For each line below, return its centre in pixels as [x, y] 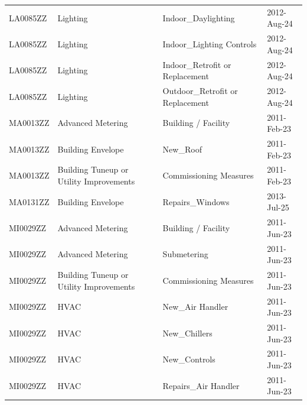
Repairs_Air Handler [201, 385]
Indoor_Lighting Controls [210, 43]
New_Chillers [187, 333]
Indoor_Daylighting [199, 17]
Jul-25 [278, 207]
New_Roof [182, 149]
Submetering [185, 254]
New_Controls [189, 359]
